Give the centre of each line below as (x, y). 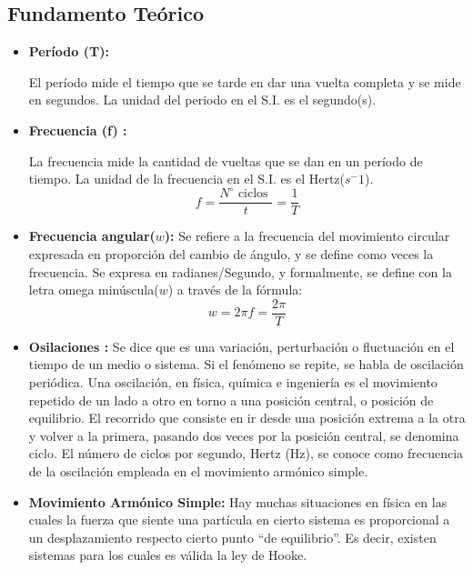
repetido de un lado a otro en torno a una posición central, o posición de (231, 400)
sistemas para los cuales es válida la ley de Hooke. (168, 555)
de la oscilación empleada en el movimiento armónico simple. (198, 470)
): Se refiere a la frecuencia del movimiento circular (307, 236)
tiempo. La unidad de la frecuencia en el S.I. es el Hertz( (187, 179)
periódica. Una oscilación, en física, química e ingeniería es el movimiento (233, 381)
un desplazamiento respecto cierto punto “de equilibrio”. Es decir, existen (232, 537)
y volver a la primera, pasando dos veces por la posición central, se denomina (244, 435)
